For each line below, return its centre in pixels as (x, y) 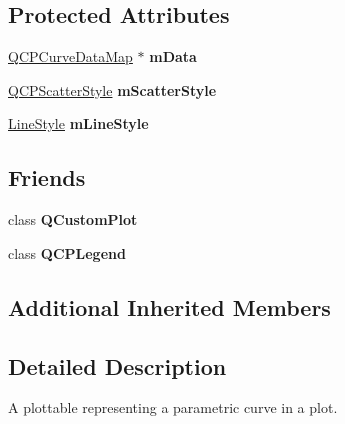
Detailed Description (117, 365)
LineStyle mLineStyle (78, 123)
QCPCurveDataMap (70, 56)
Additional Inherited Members (169, 306)
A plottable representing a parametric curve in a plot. (173, 407)
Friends (47, 177)
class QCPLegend (67, 252)
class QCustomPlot (73, 219)
